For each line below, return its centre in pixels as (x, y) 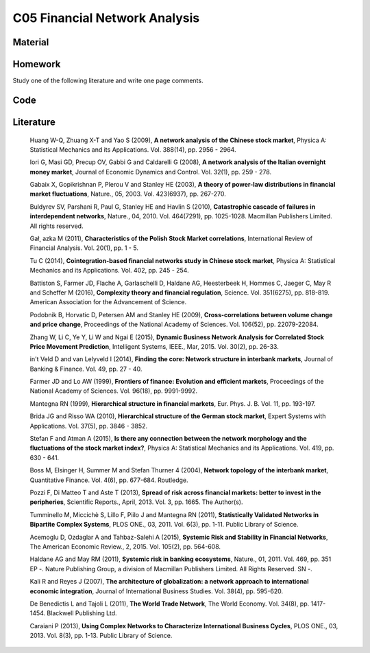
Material (31, 42)
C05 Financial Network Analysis (106, 18)
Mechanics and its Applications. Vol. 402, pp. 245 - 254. (109, 271)
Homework (37, 64)
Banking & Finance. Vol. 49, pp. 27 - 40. (86, 369)
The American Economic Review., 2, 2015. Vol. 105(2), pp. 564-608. (125, 547)
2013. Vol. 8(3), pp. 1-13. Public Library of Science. (101, 636)
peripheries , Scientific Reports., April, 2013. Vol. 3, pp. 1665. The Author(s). (136, 502)
